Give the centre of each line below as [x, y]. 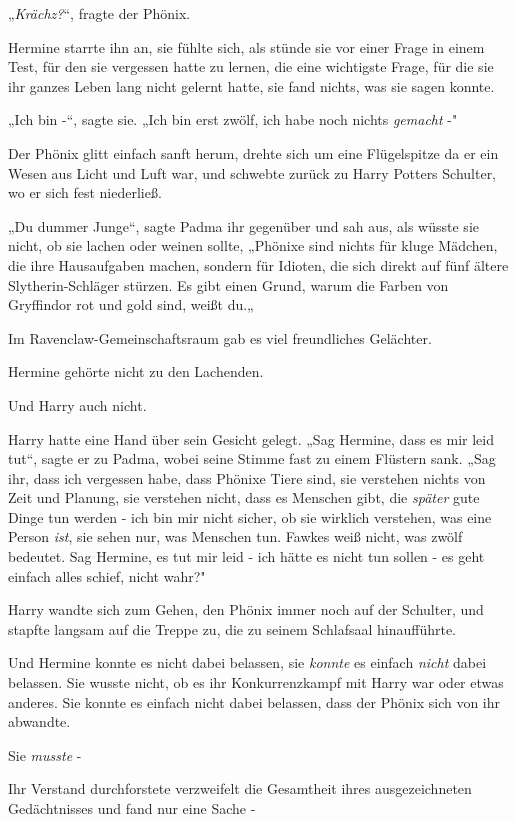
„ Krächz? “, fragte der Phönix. [99, 13]
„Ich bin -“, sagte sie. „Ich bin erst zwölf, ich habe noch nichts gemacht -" [233, 119]
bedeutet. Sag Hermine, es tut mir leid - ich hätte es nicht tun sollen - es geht [246, 556]
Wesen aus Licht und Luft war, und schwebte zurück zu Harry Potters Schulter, [252, 172]
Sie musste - [45, 754]
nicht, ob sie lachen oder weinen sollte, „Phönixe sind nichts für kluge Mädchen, [253, 245]
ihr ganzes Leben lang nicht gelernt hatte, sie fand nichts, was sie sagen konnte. [251, 85]
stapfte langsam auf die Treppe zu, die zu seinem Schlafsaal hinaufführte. [232, 628]
